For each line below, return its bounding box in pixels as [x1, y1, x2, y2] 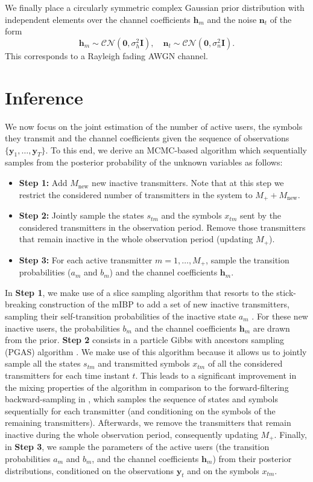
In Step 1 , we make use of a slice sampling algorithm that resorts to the [5, 286, 274, 298]
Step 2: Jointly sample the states [19, 209, 144, 222]
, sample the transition [206, 253, 289, 266]
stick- [276, 286, 296, 298]
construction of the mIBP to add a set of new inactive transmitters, [39, 298, 289, 310]
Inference [5, 85, 83, 109]
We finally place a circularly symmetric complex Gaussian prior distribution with [5, 1, 305, 13]
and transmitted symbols [98, 357, 190, 370]
